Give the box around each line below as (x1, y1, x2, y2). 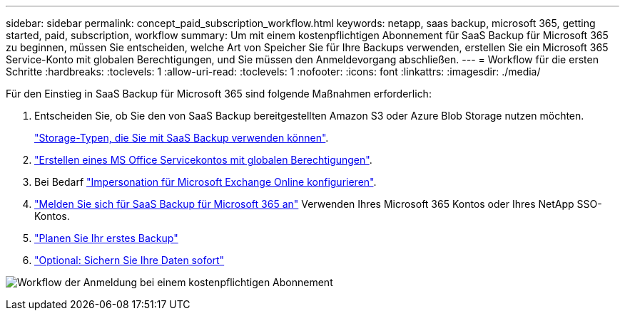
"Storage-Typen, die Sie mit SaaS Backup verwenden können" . (34, 132, 329, 144)
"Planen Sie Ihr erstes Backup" (34, 232, 178, 244)
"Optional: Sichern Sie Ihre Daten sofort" (34, 254, 225, 266)
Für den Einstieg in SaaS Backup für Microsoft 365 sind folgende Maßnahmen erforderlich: (6, 88, 432, 100)
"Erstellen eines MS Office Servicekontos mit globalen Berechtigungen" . (34, 154, 372, 166)
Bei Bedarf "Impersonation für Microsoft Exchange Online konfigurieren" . (34, 176, 377, 188)
